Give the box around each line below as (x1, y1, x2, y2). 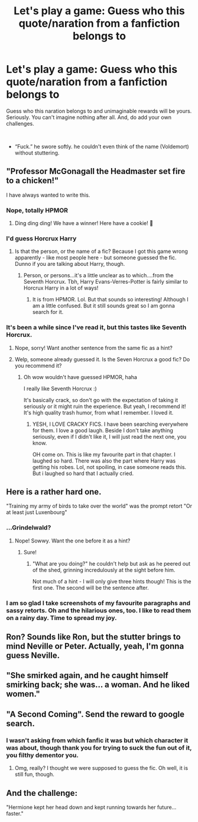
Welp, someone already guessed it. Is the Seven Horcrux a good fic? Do (14, 355, 190, 362)
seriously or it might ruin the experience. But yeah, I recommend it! (23, 403, 186, 410)
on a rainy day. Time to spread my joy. (6, 614, 117, 622)
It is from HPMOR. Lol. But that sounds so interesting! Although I (32, 296, 189, 303)
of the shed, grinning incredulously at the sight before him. (32, 566, 176, 573)
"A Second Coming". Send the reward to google (6, 709, 185, 719)
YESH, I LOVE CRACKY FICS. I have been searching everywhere (32, 420, 189, 428)
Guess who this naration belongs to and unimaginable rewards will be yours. (6, 107, 192, 114)
